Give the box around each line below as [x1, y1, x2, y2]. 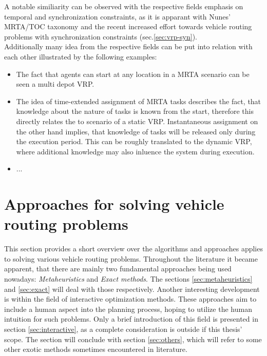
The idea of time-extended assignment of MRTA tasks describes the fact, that [16, 95, 261, 106]
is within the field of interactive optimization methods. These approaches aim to [4, 293, 257, 304]
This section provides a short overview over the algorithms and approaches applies [4, 243, 263, 254]
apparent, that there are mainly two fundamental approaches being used [4, 263, 232, 274]
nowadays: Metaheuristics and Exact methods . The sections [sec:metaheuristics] [4, 273, 253, 284]
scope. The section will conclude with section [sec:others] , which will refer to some [4, 333, 262, 344]
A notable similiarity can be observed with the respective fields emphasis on [4, 1, 243, 11]
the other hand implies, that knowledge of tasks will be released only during [16, 126, 256, 136]
